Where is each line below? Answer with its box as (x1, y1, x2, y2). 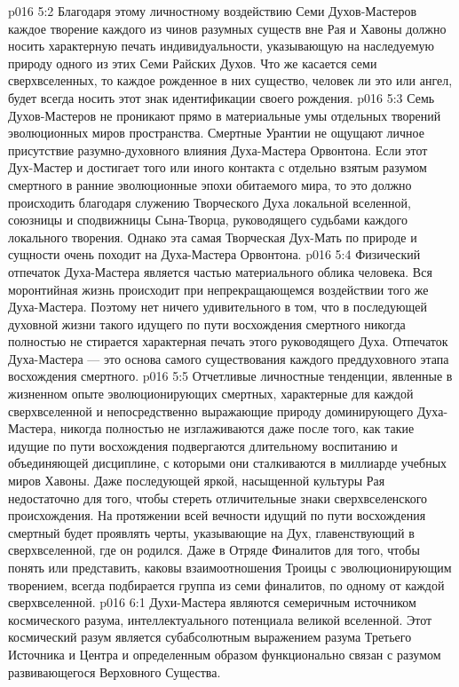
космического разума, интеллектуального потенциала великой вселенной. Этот (8, 610, 432, 628)
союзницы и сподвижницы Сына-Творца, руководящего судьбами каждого (8, 210, 408, 229)
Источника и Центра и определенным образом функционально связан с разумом (8, 644, 441, 663)
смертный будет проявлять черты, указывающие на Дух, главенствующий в (8, 523, 415, 541)
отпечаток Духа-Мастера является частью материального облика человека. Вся (8, 262, 432, 280)
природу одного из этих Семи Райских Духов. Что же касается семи (8, 53, 377, 72)
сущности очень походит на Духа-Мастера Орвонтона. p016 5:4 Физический (8, 245, 421, 264)
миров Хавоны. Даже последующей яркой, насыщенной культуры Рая (8, 471, 385, 490)
